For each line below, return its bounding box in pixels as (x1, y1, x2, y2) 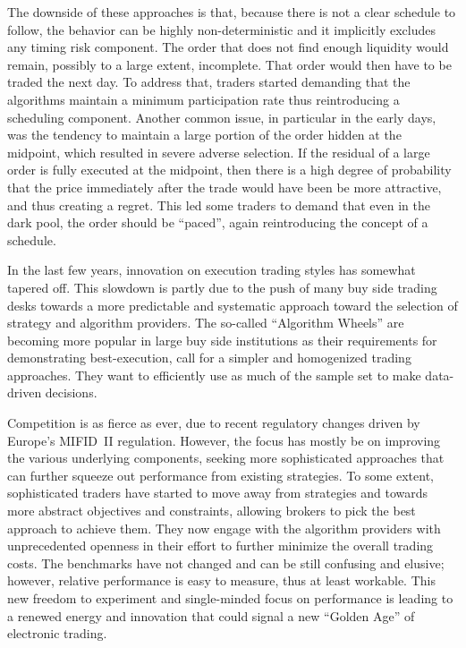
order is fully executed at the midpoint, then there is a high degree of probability (7, 160, 452, 179)
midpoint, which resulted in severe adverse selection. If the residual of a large (7, 142, 430, 161)
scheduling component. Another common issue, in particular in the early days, (7, 107, 436, 126)
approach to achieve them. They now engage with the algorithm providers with (7, 518, 441, 537)
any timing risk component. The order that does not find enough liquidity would (7, 38, 449, 56)
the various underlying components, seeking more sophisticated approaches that (7, 448, 445, 467)
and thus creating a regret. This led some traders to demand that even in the (7, 195, 430, 214)
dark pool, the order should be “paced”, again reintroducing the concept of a (7, 213, 428, 232)
